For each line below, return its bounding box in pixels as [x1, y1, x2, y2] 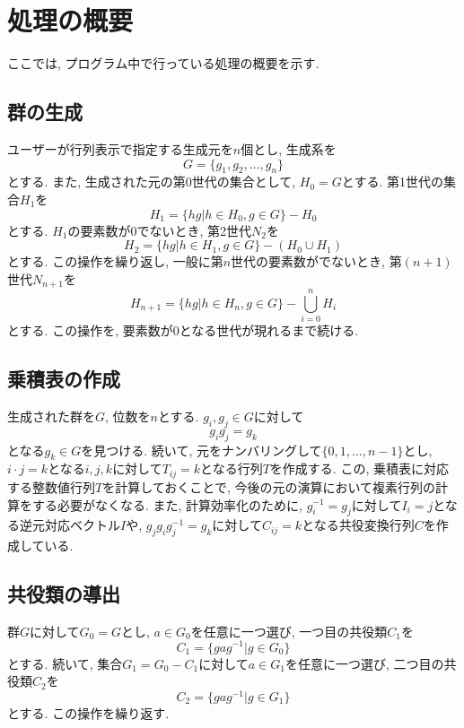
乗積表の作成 [7, 365, 120, 393]
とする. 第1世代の [341, 172, 443, 191]
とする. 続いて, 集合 [7, 654, 123, 672]
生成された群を [7, 407, 95, 426]
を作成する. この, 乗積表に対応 [269, 459, 449, 478]
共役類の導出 [7, 580, 120, 608]
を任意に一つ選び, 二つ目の [285, 654, 444, 672]
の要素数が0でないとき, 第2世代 [67, 221, 252, 239]
